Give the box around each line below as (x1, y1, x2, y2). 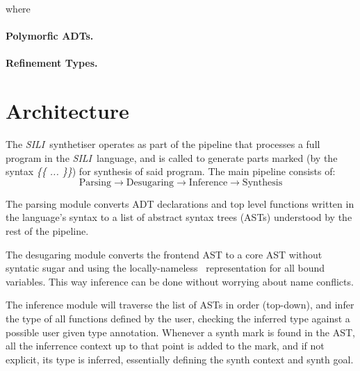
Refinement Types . (6, 56, 98, 70)
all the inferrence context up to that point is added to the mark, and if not (6, 338, 325, 353)
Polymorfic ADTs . (6, 28, 94, 43)
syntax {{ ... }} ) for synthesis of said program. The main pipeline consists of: (6, 164, 336, 179)
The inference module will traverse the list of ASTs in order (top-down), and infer (6, 297, 354, 312)
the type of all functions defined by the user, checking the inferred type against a (6, 311, 350, 326)
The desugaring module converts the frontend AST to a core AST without (6, 247, 322, 261)
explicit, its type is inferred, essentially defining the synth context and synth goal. (6, 352, 354, 366)
